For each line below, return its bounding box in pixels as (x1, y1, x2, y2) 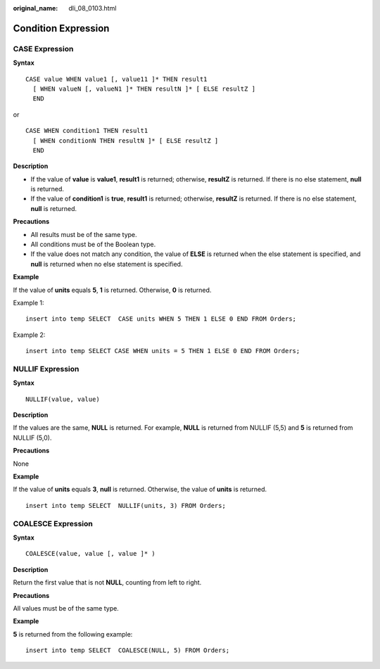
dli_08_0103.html (68, 4, 117, 12)
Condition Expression (13, 22, 110, 34)
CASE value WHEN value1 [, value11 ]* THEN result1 (25, 75, 208, 83)
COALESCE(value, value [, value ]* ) (25, 549, 156, 558)
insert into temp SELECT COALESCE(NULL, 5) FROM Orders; (25, 646, 230, 654)
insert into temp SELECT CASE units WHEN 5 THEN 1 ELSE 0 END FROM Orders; (25, 315, 297, 323)
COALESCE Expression (13, 518, 93, 528)
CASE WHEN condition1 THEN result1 (25, 127, 148, 135)
